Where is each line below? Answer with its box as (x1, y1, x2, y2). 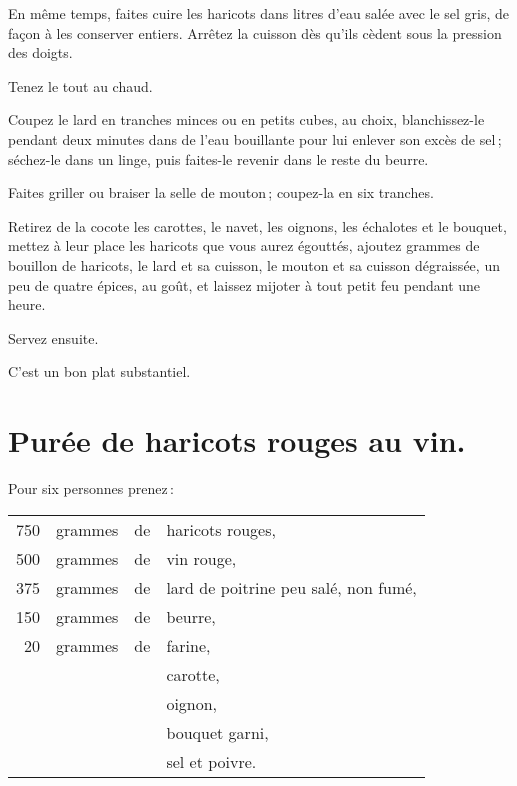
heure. (8, 294, 46, 315)
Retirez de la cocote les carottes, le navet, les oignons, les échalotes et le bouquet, (8, 215, 507, 236)
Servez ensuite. (8, 327, 99, 348)
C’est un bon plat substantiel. (8, 361, 191, 382)
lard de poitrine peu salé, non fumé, (166, 575, 417, 599)
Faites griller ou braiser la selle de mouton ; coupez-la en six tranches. (8, 182, 434, 203)
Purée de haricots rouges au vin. (8, 420, 466, 461)
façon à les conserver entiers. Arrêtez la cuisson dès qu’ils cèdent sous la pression (8, 22, 502, 43)
